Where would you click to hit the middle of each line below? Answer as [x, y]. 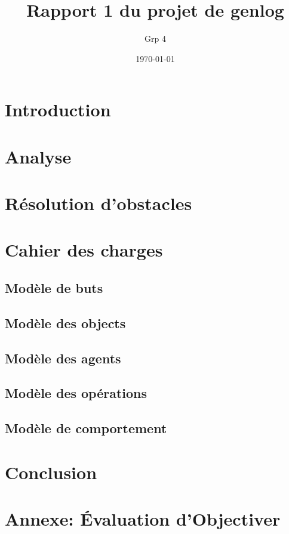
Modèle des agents [63, 358]
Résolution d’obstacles [99, 203]
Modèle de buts [54, 288]
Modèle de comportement [86, 428]
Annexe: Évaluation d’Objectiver [143, 519]
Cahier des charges [84, 250]
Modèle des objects [65, 322]
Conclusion [51, 472]
